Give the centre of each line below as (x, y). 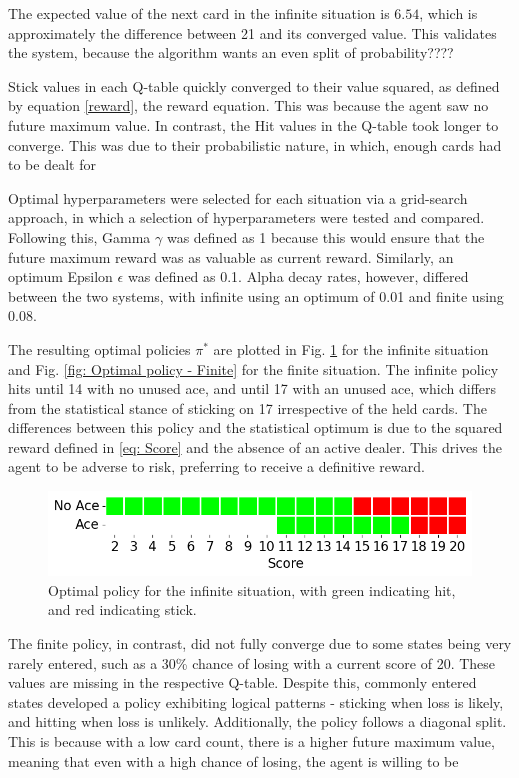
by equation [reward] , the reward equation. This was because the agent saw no (248, 105)
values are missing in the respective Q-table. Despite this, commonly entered (242, 682)
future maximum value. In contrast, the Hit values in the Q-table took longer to (253, 124)
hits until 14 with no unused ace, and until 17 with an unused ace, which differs (252, 388)
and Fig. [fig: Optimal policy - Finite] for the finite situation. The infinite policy (253, 368)
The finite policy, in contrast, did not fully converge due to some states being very (260, 642)
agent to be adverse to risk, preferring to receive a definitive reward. (216, 466)
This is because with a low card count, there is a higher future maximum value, (251, 740)
